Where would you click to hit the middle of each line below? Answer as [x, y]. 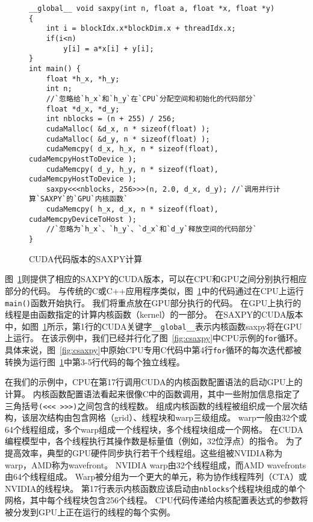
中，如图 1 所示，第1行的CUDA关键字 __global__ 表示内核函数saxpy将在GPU [153, 326]
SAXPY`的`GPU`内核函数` [84, 199]
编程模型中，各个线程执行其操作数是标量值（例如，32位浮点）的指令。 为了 [154, 441]
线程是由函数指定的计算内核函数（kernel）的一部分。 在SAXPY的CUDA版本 [154, 314]
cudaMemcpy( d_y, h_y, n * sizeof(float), [132, 169]
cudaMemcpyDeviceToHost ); [83, 219]
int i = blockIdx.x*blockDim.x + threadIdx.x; [141, 29]
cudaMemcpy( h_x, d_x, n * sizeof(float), [132, 209]
